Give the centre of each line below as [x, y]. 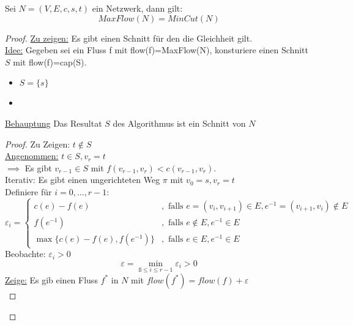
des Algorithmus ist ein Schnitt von [179, 123]
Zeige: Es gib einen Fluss [51, 279]
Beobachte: [25, 254]
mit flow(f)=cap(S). [50, 62]
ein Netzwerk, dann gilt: [137, 8]
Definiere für [28, 191]
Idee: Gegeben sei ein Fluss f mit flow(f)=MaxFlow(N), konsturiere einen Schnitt [157, 50]
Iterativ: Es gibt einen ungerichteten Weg [83, 180]
